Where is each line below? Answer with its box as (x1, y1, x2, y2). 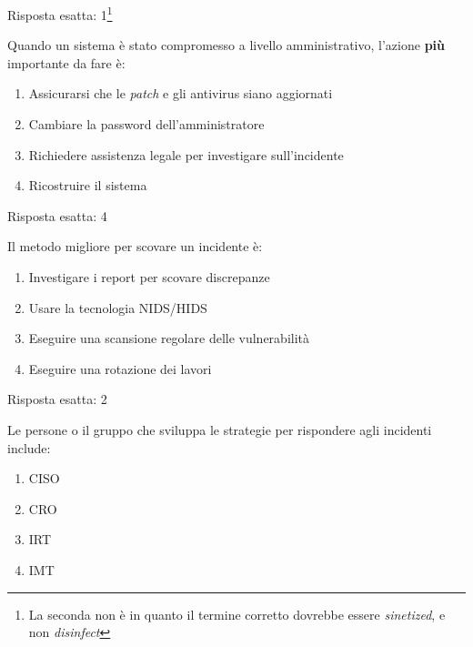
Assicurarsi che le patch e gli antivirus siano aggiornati (28, 84, 333, 103)
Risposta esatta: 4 (7, 206, 107, 225)
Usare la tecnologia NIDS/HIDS (28, 298, 207, 317)
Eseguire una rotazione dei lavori (28, 359, 212, 378)
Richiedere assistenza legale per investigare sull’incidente (28, 145, 344, 164)
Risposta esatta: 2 (7, 389, 107, 409)
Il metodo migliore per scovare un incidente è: (7, 237, 263, 256)
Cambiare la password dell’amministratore (28, 115, 265, 134)
